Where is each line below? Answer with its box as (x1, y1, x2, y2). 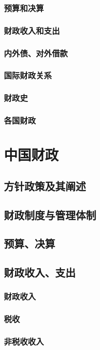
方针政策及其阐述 (4, 178, 86, 193)
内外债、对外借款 (4, 47, 68, 59)
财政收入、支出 (4, 265, 76, 280)
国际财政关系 (4, 69, 52, 81)
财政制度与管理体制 (4, 207, 96, 222)
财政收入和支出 (4, 24, 60, 36)
